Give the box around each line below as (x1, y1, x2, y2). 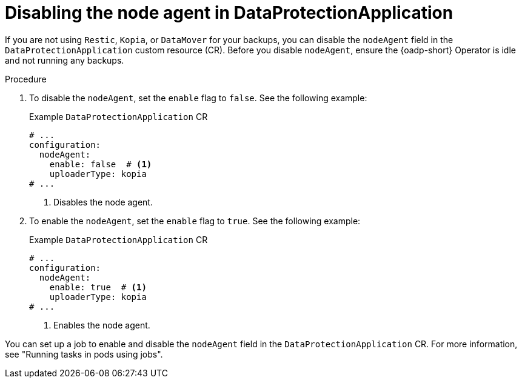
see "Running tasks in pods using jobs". (5, 348, 163, 359)
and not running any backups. (5, 55, 124, 65)
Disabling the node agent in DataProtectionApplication (5, 2, 453, 23)
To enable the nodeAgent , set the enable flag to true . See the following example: (29, 215, 361, 226)
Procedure (5, 73, 47, 84)
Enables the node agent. (53, 319, 150, 330)
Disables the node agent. (53, 196, 153, 207)
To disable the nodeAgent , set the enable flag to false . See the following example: (29, 92, 367, 103)
